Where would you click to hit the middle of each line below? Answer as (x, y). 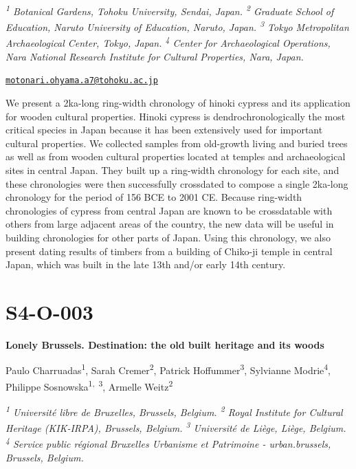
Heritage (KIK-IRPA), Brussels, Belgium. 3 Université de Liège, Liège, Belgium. (176, 427)
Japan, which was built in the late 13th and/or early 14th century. (146, 264)
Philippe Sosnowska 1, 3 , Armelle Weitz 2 (89, 385)
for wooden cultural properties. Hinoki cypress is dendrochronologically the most (176, 116)
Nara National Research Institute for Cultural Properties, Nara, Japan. (155, 56)
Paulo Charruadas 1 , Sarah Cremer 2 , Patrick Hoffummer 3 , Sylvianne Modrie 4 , (168, 369)
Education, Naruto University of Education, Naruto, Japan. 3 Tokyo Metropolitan (177, 26)
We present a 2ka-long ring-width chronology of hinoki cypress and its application (178, 102)
